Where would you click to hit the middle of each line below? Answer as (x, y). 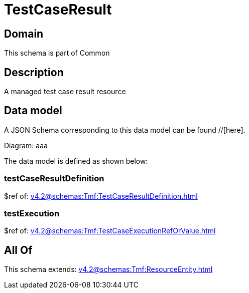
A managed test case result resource (65, 92)
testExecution (32, 213)
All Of (18, 250)
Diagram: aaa (26, 145)
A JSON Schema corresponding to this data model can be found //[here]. (125, 130)
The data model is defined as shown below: (76, 161)
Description (34, 72)
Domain (24, 34)
